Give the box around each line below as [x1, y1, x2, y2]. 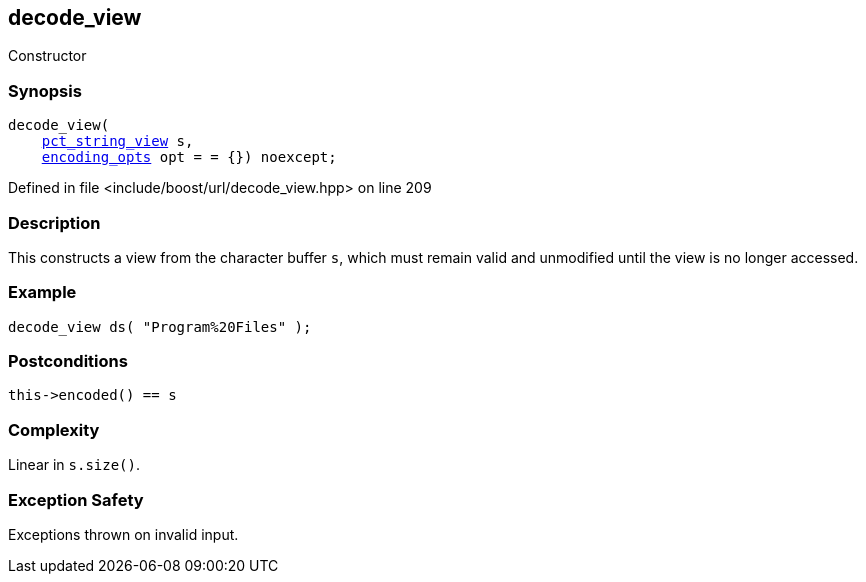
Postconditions [8, 351, 128, 372]
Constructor [8, 47, 87, 65]
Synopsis [8, 80, 82, 101]
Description [8, 212, 101, 233]
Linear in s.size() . [8, 456, 141, 474]
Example [8, 282, 77, 303]
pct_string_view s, [41, 133, 194, 150]
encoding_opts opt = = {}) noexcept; [41, 149, 337, 166]
